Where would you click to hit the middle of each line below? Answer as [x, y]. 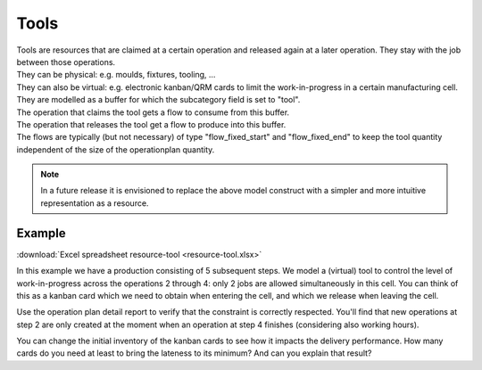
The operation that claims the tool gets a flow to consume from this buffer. [153, 112]
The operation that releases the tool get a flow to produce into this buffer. [151, 124]
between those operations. [66, 62]
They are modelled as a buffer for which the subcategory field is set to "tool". [158, 100]
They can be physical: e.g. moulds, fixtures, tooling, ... [116, 75]
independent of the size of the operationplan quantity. [116, 149]
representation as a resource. [95, 203]
